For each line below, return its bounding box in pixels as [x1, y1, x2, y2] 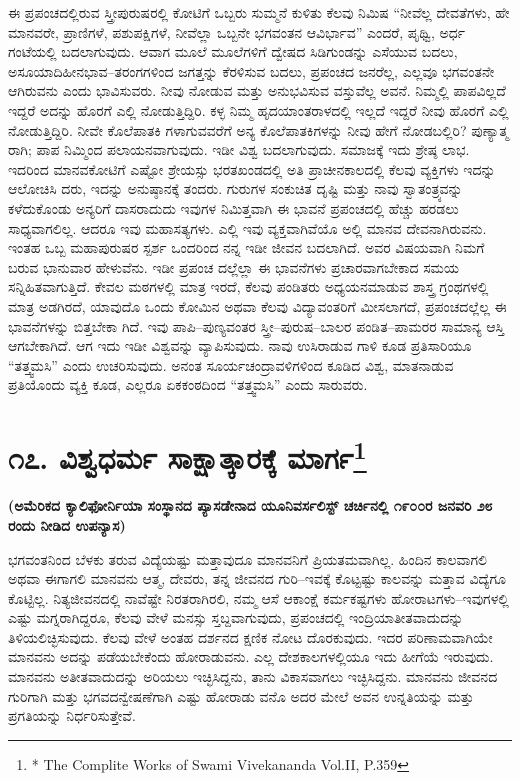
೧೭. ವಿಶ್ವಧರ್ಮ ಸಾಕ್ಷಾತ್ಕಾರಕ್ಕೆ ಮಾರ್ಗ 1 [8, 433, 367, 478]
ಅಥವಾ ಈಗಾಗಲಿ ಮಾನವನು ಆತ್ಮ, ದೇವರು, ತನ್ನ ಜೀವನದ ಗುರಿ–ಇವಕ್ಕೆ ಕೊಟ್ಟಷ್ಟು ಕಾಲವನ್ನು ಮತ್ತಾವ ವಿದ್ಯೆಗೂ [8, 568, 506, 589]
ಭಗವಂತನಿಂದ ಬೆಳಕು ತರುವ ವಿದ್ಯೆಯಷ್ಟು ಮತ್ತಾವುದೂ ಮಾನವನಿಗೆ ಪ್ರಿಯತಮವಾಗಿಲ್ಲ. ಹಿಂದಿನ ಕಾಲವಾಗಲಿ [8, 548, 487, 569]
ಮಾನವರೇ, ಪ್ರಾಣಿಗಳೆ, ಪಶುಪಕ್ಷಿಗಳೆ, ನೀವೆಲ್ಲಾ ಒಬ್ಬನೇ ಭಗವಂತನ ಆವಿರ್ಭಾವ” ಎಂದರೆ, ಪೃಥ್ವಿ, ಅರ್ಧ [8, 21, 465, 42]
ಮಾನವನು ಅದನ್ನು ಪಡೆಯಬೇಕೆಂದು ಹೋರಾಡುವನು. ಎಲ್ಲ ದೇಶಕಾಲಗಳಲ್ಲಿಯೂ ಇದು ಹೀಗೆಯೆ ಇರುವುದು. [8, 646, 494, 667]
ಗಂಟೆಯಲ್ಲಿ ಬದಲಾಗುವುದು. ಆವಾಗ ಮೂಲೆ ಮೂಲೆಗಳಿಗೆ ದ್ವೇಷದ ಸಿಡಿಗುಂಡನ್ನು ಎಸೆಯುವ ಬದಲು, [8, 41, 458, 62]
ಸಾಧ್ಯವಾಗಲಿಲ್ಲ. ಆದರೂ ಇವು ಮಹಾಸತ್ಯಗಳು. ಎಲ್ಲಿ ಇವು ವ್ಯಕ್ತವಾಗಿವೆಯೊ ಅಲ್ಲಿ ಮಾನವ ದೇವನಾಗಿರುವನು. [8, 217, 487, 238]
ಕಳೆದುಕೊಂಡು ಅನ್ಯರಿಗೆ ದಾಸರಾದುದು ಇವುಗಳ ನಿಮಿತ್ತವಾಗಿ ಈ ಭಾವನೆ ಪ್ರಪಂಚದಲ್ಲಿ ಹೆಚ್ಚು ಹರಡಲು [8, 197, 459, 218]
